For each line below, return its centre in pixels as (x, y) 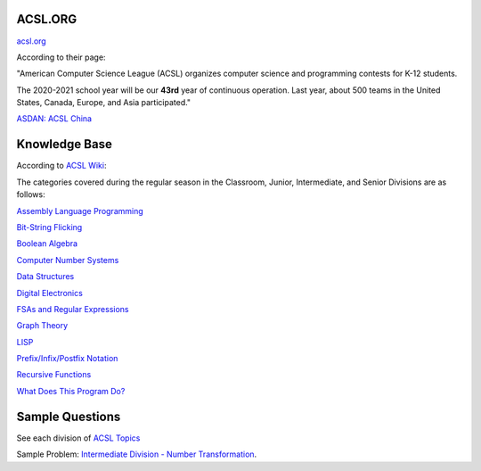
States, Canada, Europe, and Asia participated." (104, 103)
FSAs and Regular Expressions (73, 309)
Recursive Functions (54, 375)
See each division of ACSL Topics (78, 438)
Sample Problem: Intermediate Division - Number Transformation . (137, 454)
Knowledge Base (65, 144)
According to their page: (61, 57)
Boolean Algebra (47, 244)
